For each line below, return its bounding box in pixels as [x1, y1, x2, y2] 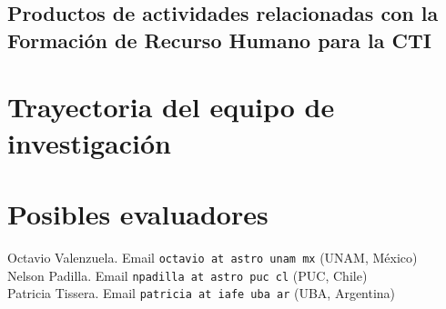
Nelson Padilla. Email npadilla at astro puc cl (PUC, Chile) [7, 265, 368, 284]
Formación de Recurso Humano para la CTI [7, 25, 432, 54]
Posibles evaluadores [7, 194, 269, 232]
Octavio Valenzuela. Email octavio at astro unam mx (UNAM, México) [7, 247, 418, 266]
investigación [7, 124, 171, 161]
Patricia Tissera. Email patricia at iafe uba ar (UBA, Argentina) [7, 284, 396, 303]
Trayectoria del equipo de [7, 88, 335, 125]
